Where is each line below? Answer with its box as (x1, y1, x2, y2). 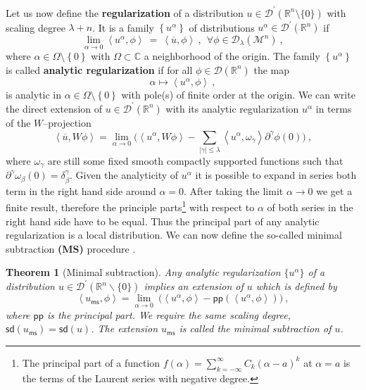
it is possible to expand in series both (195, 168, 357, 182)
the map (253, 62, 289, 77)
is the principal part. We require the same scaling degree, (47, 307, 291, 322)
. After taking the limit (184, 183, 284, 198)
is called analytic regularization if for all (6, 62, 193, 77)
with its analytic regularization (165, 101, 299, 115)
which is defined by (255, 279, 337, 294)
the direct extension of (6, 101, 103, 115)
